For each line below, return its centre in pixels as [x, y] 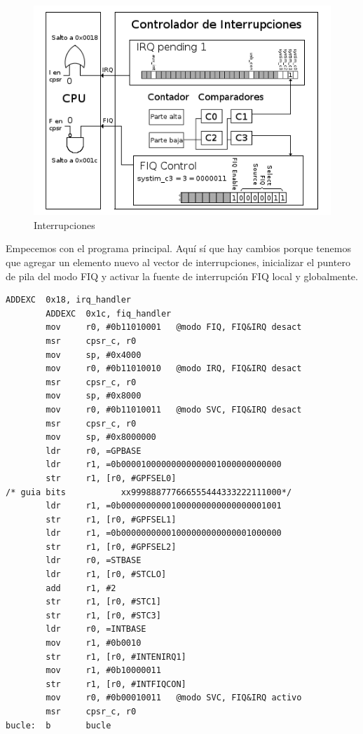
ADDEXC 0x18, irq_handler [68, 300]
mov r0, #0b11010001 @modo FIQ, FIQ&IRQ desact [174, 327]
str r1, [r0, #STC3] [103, 615]
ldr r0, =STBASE [94, 561]
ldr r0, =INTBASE [96, 629]
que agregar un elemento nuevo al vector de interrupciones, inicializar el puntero [178, 262]
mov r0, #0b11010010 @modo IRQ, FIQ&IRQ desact [174, 369]
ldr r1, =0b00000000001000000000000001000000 [164, 533]
